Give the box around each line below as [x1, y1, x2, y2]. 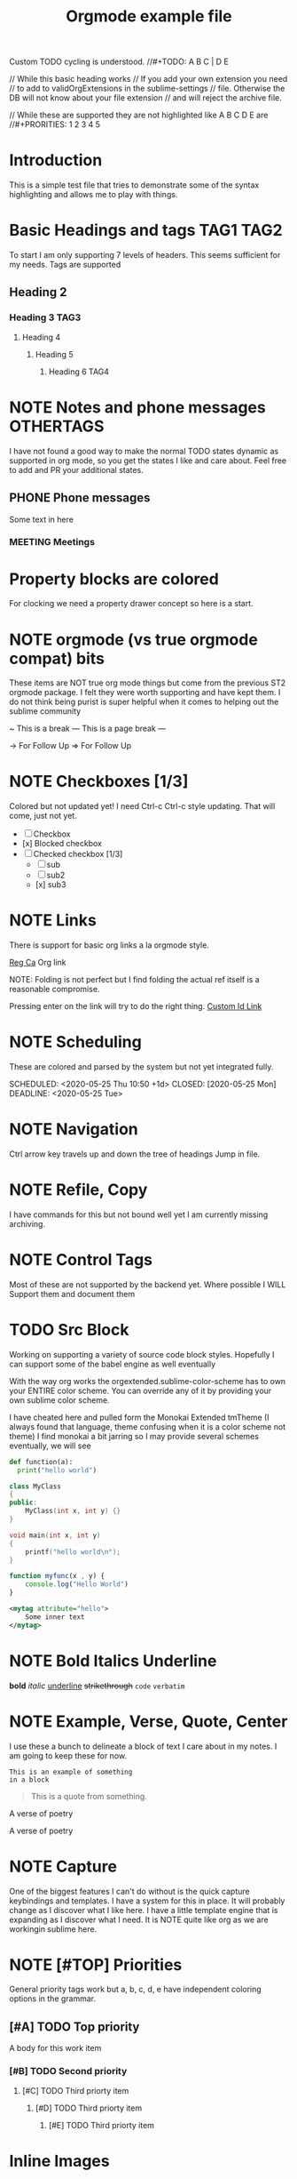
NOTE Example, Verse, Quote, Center [9, 1711, 288, 1731]
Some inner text [25, 1612, 86, 1622]
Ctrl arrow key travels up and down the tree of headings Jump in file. [9, 1149, 261, 1159]
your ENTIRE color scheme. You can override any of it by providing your [9, 1385, 272, 1396]
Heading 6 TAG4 [48, 366, 109, 377]
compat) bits [9, 648, 105, 669]
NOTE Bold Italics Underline [9, 1651, 217, 1670]
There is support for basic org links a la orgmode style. [9, 940, 210, 950]
